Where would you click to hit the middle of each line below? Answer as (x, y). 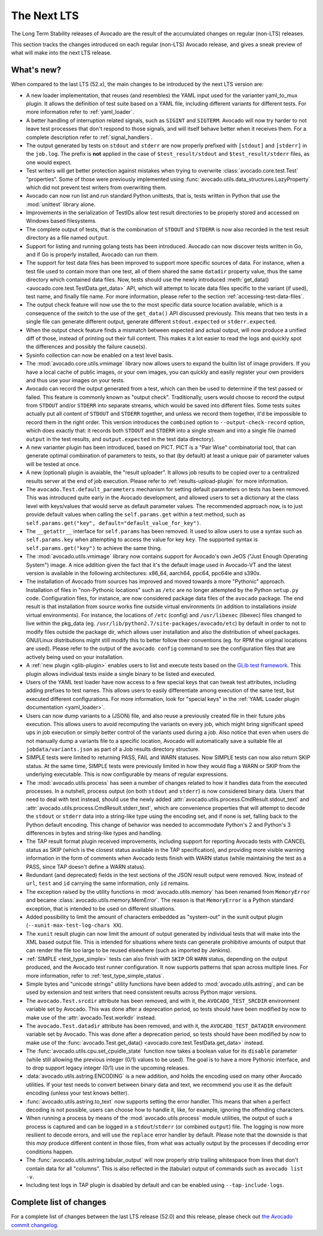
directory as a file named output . (68, 238)
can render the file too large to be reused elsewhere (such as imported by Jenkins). (129, 950)
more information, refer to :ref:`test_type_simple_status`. (95, 975)
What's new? (36, 70)
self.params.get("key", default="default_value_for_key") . (114, 523)
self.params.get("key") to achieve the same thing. (94, 548)
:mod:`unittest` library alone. (61, 204)
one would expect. (49, 162)
